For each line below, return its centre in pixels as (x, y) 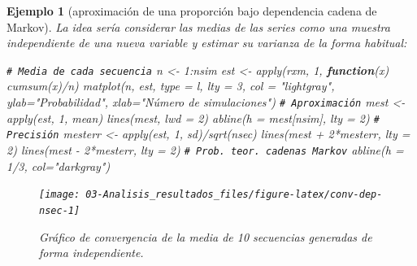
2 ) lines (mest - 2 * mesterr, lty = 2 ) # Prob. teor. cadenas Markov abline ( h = (205, 150)
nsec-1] (60, 210)
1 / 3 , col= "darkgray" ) (59, 166)
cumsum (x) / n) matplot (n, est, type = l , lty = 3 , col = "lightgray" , (171, 86)
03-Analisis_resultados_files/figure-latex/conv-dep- (234, 195)
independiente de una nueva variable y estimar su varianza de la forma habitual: (207, 43)
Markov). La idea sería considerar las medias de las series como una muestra (198, 26)
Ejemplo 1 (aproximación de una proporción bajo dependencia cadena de (192, 11)
